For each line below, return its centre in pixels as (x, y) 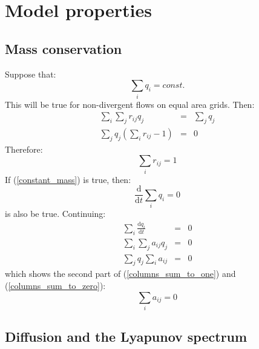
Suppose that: (31, 74)
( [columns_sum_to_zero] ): (55, 285)
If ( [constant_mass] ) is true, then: (68, 179)
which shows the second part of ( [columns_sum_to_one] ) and (120, 274)
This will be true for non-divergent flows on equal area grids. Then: (130, 104)
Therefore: (24, 149)
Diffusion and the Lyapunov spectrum (126, 337)
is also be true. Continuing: (55, 214)
